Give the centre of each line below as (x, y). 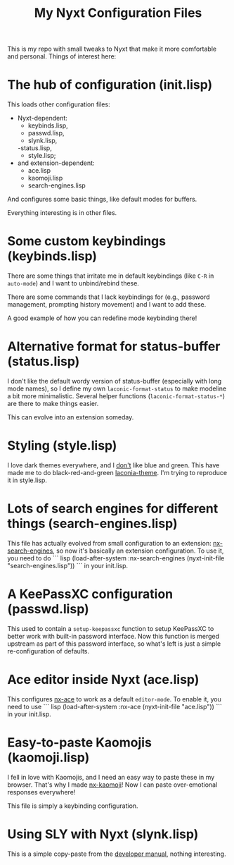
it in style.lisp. (27, 480)
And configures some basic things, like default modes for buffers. (102, 200)
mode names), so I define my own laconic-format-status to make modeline (117, 388)
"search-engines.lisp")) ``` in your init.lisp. (68, 565)
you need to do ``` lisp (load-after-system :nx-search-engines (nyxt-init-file (116, 558)
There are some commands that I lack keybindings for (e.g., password (109, 297)
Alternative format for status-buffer (114, 346)
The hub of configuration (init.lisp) (110, 85)
